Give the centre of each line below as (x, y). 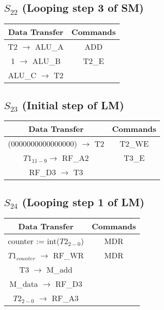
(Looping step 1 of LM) (83, 201)
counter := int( (34, 241)
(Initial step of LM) (73, 105)
